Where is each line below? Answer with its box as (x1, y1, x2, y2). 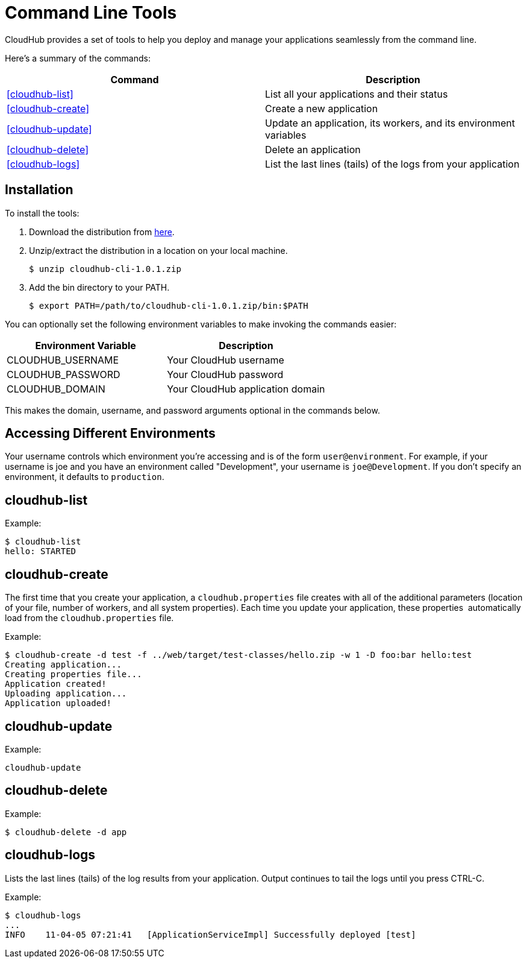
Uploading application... (5, 689, 127, 699)
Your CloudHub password (167, 368, 284, 380)
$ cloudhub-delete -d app (5, 827, 127, 837)
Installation (5, 182, 73, 198)
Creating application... (5, 660, 122, 670)
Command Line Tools (5, 2, 177, 23)
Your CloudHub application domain (167, 382, 325, 395)
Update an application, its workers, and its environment (265, 116, 515, 129)
